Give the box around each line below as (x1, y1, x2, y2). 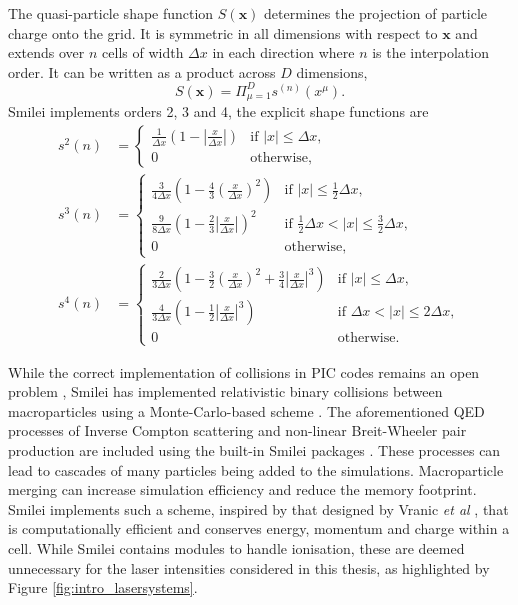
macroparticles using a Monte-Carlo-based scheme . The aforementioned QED (8, 400, 485, 421)
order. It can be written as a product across (8, 61, 276, 82)
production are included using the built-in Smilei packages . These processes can (8, 440, 501, 461)
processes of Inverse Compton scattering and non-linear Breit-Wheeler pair (8, 420, 467, 441)
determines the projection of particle (264, 3, 488, 23)
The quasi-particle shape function (8, 3, 214, 23)
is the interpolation (372, 42, 489, 63)
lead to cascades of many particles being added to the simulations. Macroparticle (8, 459, 504, 480)
